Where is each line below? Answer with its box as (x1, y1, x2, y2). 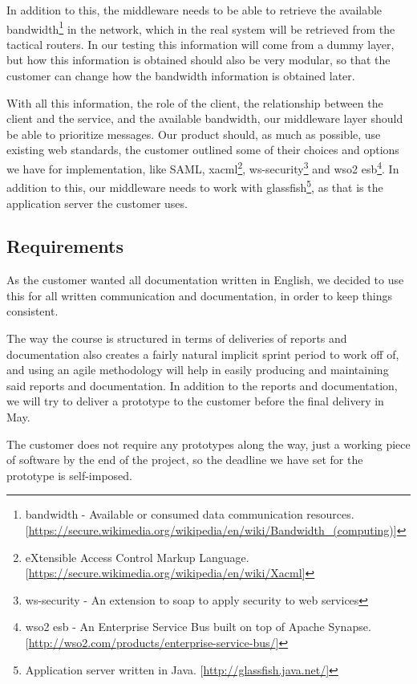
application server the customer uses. (6, 194, 188, 211)
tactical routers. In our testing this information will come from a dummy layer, (6, 35, 395, 52)
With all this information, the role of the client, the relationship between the (6, 94, 383, 111)
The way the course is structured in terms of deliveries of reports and (6, 330, 347, 347)
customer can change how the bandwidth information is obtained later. (6, 67, 355, 84)
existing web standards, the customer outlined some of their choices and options (6, 141, 399, 158)
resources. (306, 506, 354, 523)
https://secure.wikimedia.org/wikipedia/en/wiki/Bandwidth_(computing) (28, 522, 394, 539)
